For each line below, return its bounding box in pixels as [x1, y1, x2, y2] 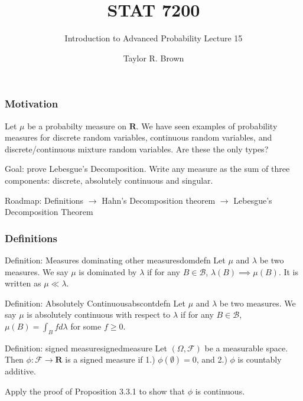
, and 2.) [196, 353, 227, 366]
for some [70, 320, 102, 332]
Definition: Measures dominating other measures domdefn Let [5, 253, 226, 266]
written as [5, 277, 41, 289]
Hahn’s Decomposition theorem [102, 194, 216, 206]
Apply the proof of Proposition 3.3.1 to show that [5, 384, 185, 397]
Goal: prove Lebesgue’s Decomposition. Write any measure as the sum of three [5, 162, 290, 175]
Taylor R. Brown [123, 51, 184, 64]
